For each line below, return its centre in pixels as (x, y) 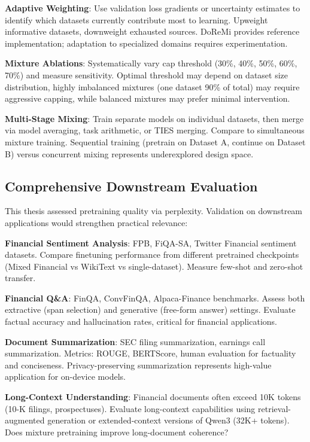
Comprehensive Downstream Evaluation (131, 186)
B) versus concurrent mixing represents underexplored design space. (129, 153)
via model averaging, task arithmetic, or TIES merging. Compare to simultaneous (155, 130)
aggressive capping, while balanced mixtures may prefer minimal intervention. (148, 98)
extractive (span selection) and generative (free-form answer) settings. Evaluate (150, 310)
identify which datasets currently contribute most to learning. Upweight (136, 19)
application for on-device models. (65, 377)
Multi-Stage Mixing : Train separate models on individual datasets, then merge (154, 118)
